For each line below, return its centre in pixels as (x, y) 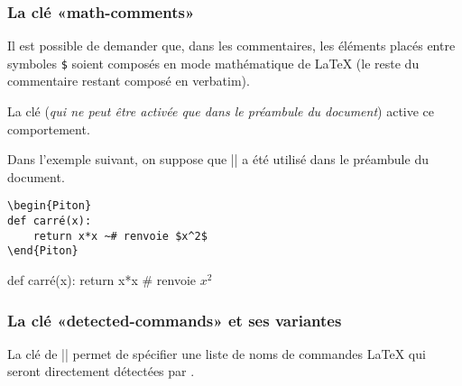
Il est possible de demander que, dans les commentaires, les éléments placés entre (231, 46)
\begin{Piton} (50, 206)
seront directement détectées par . (101, 371)
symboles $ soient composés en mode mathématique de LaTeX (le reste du (213, 63)
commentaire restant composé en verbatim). (129, 81)
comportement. (49, 129)
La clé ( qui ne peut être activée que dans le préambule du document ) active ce (221, 111)
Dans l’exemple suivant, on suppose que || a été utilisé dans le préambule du (218, 159)
